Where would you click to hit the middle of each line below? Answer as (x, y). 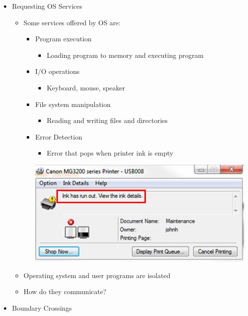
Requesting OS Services (47, 6)
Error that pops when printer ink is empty (110, 153)
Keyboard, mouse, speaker (86, 87)
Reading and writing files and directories (107, 120)
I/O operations (57, 71)
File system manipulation (73, 104)
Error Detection (59, 136)
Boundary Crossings (42, 307)
